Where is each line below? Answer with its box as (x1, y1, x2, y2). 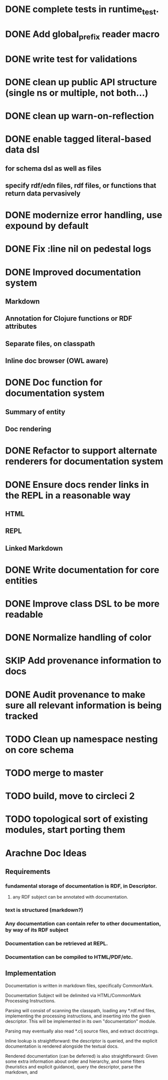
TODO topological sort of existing (5, 813, 148, 825)
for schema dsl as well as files (5, 164, 102, 173)
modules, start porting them (5, 824, 126, 836)
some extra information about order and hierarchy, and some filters (5, 1058, 145, 1064)
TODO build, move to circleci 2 (5, 791, 135, 802)
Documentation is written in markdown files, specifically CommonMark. (5, 983, 154, 989)
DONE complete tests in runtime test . (5, 4, 159, 17)
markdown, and (5, 1069, 38, 1075)
